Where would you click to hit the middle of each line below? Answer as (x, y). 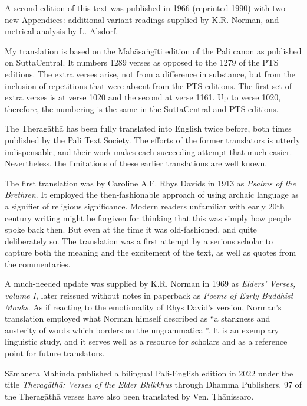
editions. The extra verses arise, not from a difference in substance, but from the (150, 73)
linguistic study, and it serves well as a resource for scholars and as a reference (146, 341)
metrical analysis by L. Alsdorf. (62, 31)
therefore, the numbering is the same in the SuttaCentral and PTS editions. (142, 108)
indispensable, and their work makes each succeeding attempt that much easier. (148, 151)
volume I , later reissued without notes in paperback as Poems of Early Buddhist (149, 295)
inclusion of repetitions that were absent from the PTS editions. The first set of (148, 85)
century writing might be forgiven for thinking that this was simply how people (148, 217)
